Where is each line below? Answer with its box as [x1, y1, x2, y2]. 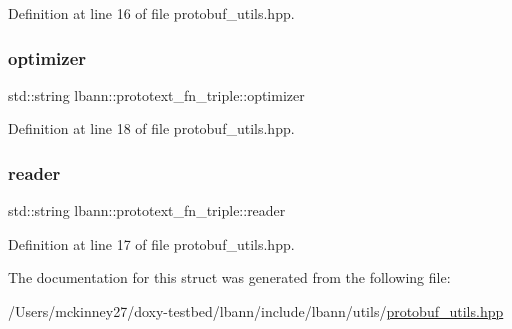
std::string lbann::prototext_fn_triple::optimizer [8, 84, 305, 105]
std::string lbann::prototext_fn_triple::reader [8, 200, 286, 221]
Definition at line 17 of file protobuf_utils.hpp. [8, 233, 295, 254]
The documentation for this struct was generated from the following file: [8, 267, 451, 288]
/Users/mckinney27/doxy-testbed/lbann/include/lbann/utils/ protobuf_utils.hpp [8, 301, 504, 321]
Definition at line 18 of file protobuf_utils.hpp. [8, 118, 295, 139]
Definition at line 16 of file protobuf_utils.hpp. [8, 3, 295, 23]
